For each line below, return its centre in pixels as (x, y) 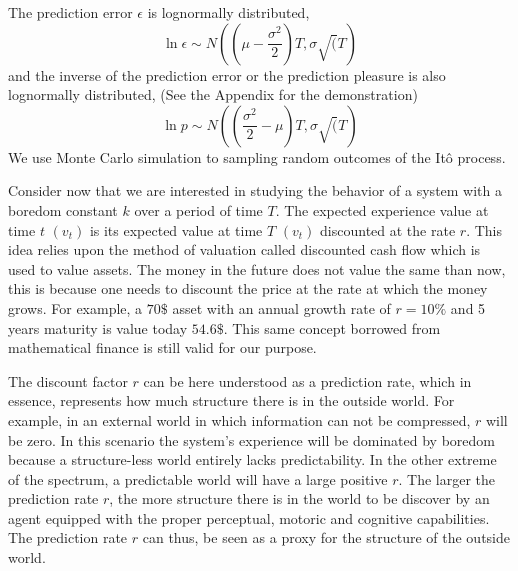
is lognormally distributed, (228, 12)
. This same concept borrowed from (332, 327)
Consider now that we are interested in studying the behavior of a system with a (255, 190)
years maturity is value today (98, 327)
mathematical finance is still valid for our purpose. (162, 347)
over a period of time (198, 209)
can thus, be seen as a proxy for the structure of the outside (326, 537)
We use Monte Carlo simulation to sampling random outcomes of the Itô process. (257, 156)
